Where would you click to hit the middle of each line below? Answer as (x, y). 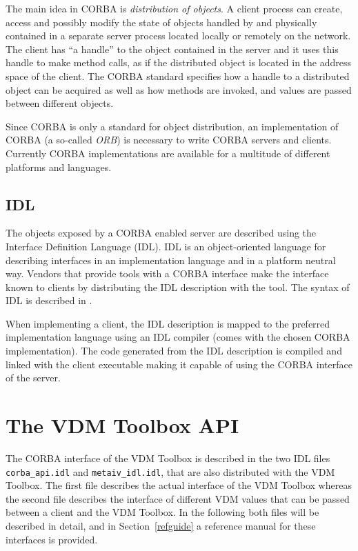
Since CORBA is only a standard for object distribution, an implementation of (172, 126)
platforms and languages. (59, 167)
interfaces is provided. (52, 539)
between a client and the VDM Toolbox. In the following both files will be (162, 512)
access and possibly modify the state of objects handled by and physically (161, 22)
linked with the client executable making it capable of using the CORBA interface (179, 364)
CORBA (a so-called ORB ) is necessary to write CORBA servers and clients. (169, 140)
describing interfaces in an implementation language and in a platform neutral (171, 260)
